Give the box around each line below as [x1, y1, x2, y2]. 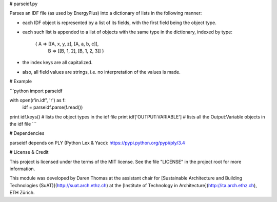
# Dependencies [9, 130, 45, 136]
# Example [9, 78, 32, 85]
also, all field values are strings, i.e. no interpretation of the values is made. [22, 69, 181, 75]
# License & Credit [9, 149, 49, 155]
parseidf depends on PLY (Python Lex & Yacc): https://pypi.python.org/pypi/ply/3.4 [9, 139, 186, 146]
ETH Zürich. [9, 190, 35, 196]
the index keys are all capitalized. [22, 59, 93, 66]
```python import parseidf [9, 88, 63, 94]
